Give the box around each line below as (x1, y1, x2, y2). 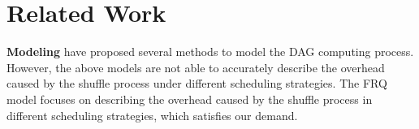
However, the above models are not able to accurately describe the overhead (6, 58, 385, 75)
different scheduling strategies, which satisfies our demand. (6, 106, 298, 123)
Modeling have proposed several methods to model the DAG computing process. (6, 43, 414, 60)
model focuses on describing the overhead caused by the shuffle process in (6, 90, 373, 107)
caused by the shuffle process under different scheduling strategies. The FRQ (6, 75, 387, 92)
